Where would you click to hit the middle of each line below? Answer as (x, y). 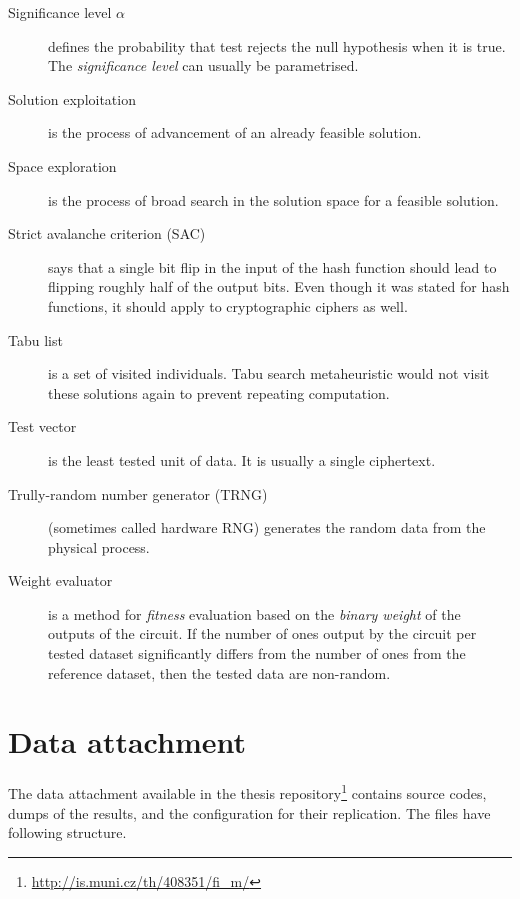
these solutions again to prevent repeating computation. (219, 392)
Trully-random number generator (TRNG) (138, 493)
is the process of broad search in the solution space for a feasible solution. (273, 199)
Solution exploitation (72, 98)
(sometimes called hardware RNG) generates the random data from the (267, 527)
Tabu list (35, 339)
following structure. (67, 832)
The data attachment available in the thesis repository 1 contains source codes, (247, 792)
